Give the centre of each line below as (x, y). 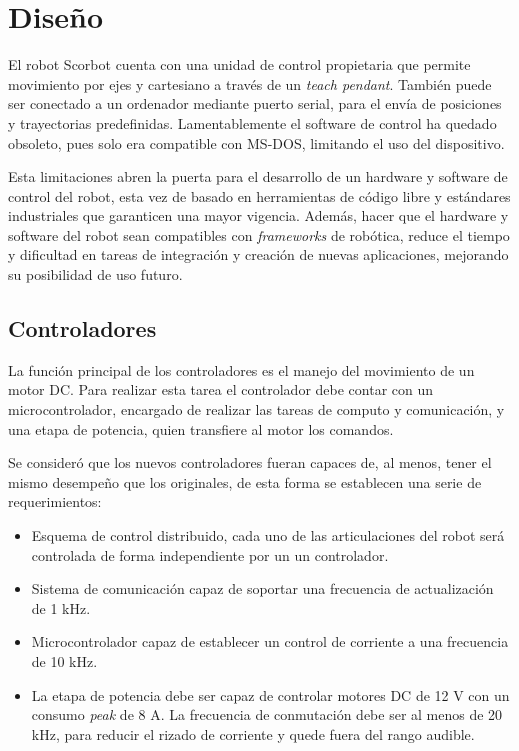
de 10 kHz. (64, 660)
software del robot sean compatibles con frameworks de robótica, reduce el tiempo (259, 234)
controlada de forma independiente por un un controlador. (210, 554)
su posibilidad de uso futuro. (95, 274)
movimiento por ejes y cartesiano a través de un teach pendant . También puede (250, 83)
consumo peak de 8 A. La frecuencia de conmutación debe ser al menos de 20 (267, 714)
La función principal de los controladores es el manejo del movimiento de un (241, 369)
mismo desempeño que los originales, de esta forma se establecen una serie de (245, 481)
